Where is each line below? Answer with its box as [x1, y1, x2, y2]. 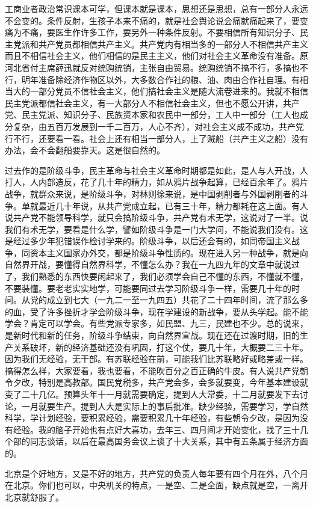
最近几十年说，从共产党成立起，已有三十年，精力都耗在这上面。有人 [38, 199, 308, 212]
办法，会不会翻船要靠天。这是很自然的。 [5, 144, 165, 156]
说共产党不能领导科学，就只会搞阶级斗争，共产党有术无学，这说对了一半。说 [5, 211, 308, 224]
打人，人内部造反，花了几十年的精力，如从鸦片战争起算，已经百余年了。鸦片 [5, 176, 308, 188]
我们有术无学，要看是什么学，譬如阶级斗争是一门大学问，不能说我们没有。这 [5, 223, 308, 235]
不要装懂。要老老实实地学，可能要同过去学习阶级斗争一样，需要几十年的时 [5, 281, 300, 294]
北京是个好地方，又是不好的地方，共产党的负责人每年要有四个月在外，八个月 [5, 467, 308, 479]
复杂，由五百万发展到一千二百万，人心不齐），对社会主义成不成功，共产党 [13, 120, 304, 132]
